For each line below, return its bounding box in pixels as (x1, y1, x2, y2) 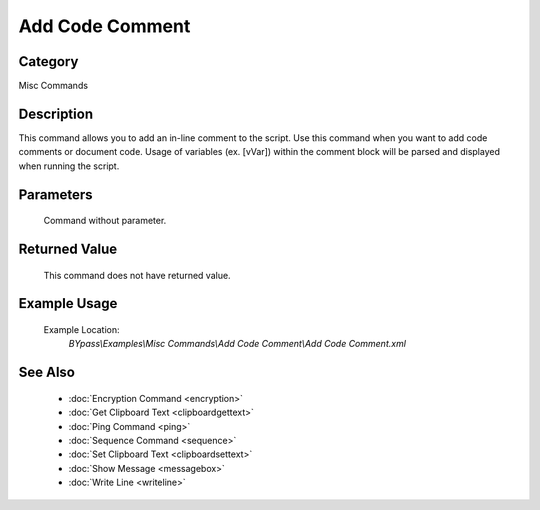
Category (18, 53, 79, 70)
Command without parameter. (43, 215, 167, 227)
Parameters (18, 186, 93, 203)
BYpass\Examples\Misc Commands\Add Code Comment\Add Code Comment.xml (68, 338, 407, 350)
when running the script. (18, 160, 120, 172)
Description (18, 105, 94, 122)
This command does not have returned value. (43, 269, 231, 281)
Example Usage (18, 295, 118, 312)
